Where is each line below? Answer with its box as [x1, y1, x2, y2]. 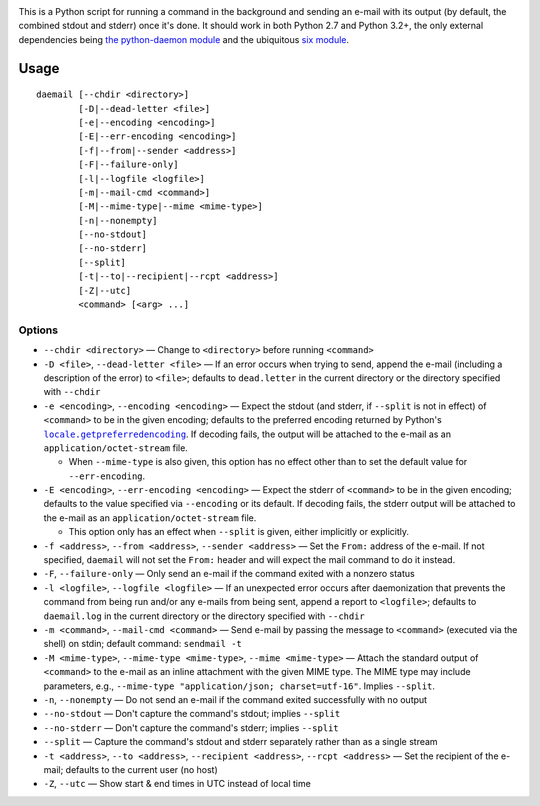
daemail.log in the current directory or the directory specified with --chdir [43, 610, 365, 622]
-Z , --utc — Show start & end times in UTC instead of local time [43, 778, 312, 790]
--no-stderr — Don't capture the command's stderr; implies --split [43, 721, 339, 734]
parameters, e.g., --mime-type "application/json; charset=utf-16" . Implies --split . [43, 680, 435, 692]
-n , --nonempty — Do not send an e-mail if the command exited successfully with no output [43, 693, 428, 705]
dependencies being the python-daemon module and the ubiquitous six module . [18, 33, 350, 45]
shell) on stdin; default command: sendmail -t [43, 638, 242, 650]
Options [18, 323, 59, 337]
